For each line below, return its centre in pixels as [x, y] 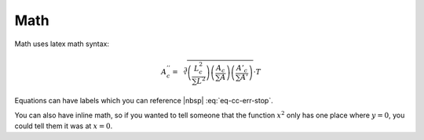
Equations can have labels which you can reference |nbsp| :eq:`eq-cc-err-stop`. [144, 101]
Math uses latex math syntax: [62, 44]
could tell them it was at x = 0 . [64, 126]
